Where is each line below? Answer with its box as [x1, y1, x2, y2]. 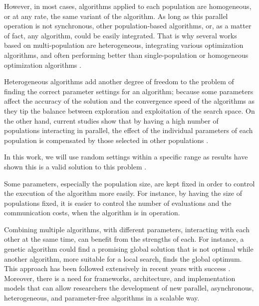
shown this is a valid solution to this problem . [4, 161, 147, 171]
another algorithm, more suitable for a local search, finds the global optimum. [4, 253, 242, 264]
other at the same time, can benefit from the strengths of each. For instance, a [4, 234, 244, 244]
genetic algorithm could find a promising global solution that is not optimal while [4, 244, 254, 254]
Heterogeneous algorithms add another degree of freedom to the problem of [4, 76, 234, 87]
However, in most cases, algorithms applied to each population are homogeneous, [4, 1, 252, 11]
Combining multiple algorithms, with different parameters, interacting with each [4, 224, 250, 234]
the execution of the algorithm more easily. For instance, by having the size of [4, 188, 242, 198]
